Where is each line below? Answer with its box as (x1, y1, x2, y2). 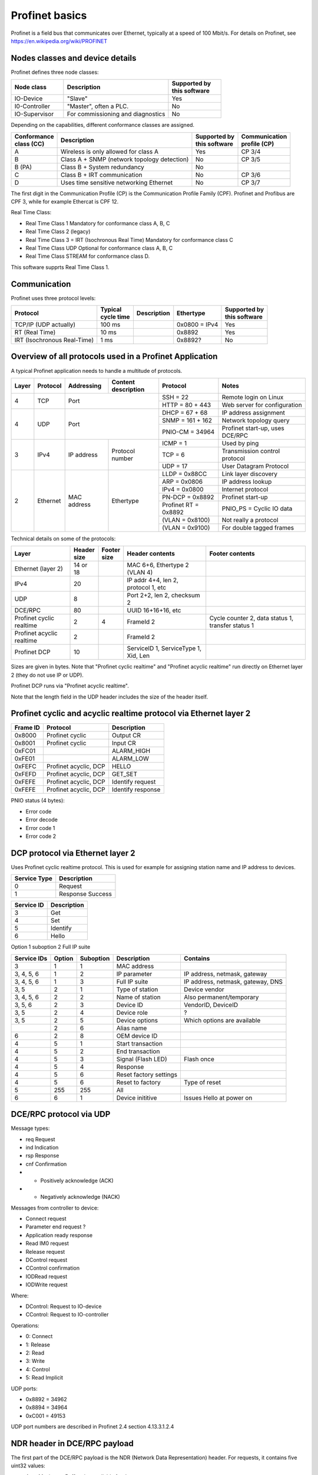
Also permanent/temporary (183, 993, 259, 1001)
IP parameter (116, 969, 153, 978)
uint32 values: (11, 1462, 45, 1469)
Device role (116, 1008, 148, 1017)
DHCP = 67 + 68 (162, 408, 208, 417)
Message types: (11, 1125, 50, 1132)
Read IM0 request (25, 1240, 69, 1247)
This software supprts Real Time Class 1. (11, 263, 110, 271)
